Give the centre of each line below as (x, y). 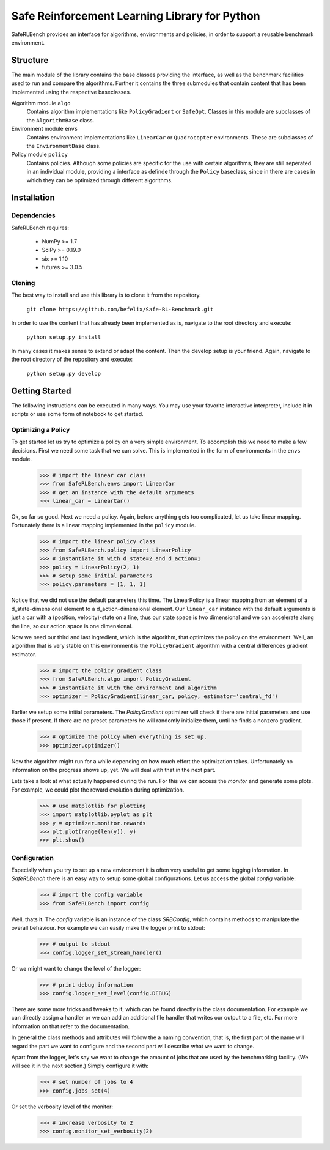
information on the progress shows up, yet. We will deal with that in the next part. (114, 770)
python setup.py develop (64, 373)
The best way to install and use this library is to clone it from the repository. (106, 295)
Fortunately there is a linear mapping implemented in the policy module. (104, 525)
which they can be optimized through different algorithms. (100, 180)
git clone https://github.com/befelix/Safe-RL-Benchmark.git (120, 309)
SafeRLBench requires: (40, 228)
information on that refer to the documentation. (71, 1026)
